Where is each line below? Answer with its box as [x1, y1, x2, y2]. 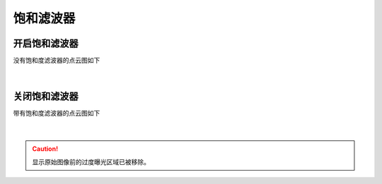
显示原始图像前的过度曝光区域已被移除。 [32, 157, 150, 166]
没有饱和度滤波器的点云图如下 [13, 56, 100, 65]
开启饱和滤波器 [13, 37, 79, 49]
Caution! [32, 145, 59, 153]
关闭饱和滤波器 [13, 90, 79, 102]
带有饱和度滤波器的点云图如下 [13, 109, 100, 118]
